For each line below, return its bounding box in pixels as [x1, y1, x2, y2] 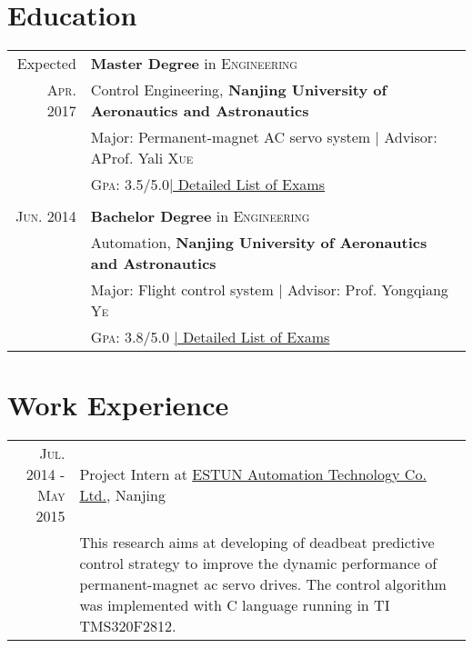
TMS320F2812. [79, 615, 176, 637]
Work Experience [7, 386, 229, 424]
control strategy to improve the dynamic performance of [79, 553, 438, 574]
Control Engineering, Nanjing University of [90, 79, 387, 101]
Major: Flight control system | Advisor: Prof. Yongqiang [90, 279, 448, 301]
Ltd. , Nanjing [79, 484, 166, 506]
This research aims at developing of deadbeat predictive [79, 532, 435, 553]
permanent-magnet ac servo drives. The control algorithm [79, 573, 447, 595]
